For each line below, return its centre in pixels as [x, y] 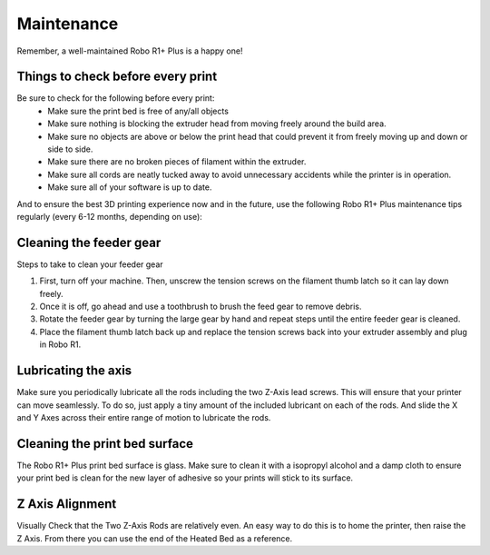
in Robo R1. [60, 344]
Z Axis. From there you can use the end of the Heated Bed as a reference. [155, 538]
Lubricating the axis [74, 371]
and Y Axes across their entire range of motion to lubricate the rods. [144, 417]
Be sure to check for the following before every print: [116, 98]
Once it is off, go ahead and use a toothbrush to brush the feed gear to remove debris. [201, 307]
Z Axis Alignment [67, 504]
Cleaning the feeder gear [89, 242]
